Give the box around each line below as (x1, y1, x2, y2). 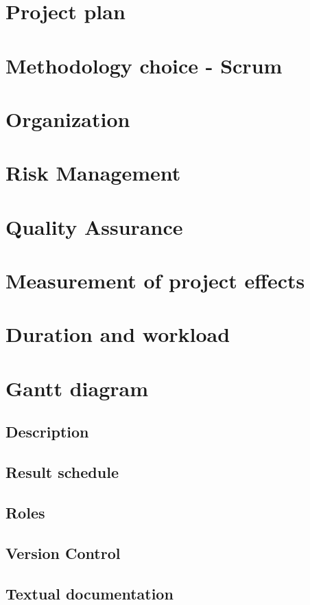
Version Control (5, 542, 121, 563)
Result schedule (5, 461, 119, 483)
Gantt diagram (5, 374, 149, 402)
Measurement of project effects (5, 266, 305, 295)
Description (5, 421, 89, 442)
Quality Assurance (5, 212, 183, 240)
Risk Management (5, 159, 181, 187)
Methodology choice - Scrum (5, 51, 283, 79)
